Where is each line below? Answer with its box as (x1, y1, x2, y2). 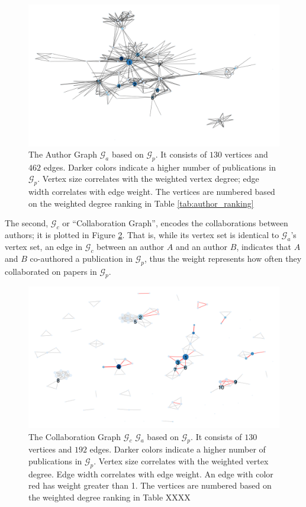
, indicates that (236, 240, 292, 253)
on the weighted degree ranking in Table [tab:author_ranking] (28, 197, 254, 209)
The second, (5, 217, 49, 229)
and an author (175, 240, 228, 253)
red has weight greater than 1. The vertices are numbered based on (28, 479, 272, 492)
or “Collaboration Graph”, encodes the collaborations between (62, 217, 288, 229)
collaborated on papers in (5, 265, 97, 277)
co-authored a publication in (30, 252, 133, 264)
